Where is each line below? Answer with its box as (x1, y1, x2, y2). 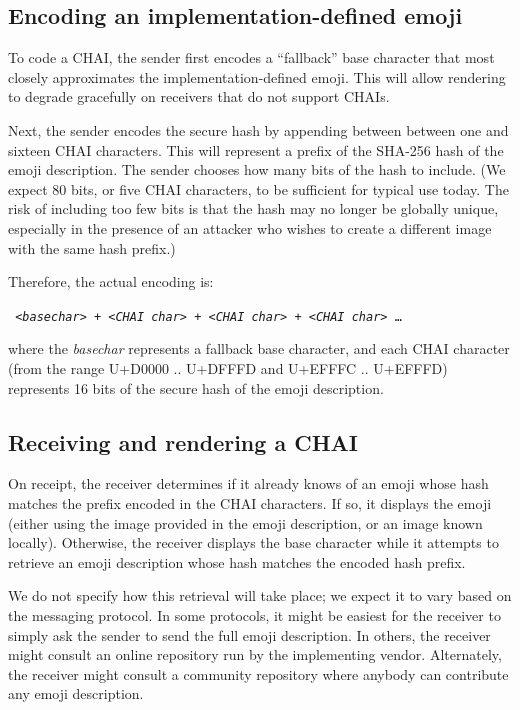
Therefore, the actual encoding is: (8, 271, 214, 292)
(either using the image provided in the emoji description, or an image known (8, 512, 483, 533)
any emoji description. (8, 683, 144, 704)
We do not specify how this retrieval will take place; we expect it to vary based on (8, 585, 512, 606)
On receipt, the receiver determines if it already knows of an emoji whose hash (8, 473, 489, 494)
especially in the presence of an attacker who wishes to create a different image (8, 217, 492, 238)
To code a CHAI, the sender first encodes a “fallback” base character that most (8, 47, 495, 68)
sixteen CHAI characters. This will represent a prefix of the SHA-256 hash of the (8, 139, 504, 160)
